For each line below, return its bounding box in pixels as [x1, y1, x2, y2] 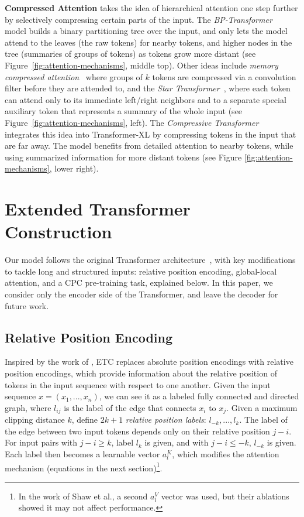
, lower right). [49, 162, 99, 174]
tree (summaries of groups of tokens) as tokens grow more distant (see [5, 47, 256, 60]
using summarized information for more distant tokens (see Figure [5, 150, 242, 163]
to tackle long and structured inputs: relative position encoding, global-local [5, 265, 277, 277]
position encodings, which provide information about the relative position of [5, 367, 277, 379]
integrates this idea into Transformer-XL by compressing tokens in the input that [5, 128, 296, 140]
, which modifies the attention [172, 448, 279, 460]
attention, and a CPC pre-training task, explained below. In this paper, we [5, 276, 273, 289]
